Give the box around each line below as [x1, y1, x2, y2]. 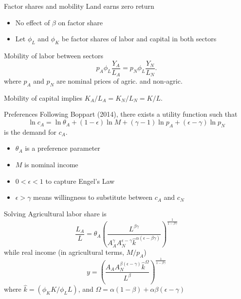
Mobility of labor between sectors [4, 50, 104, 60]
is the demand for [4, 126, 56, 137]
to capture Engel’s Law [45, 176, 115, 186]
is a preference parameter [25, 143, 100, 153]
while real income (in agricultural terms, [4, 246, 124, 257]
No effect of [15, 17, 50, 27]
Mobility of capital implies [4, 92, 83, 103]
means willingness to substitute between [33, 192, 153, 202]
